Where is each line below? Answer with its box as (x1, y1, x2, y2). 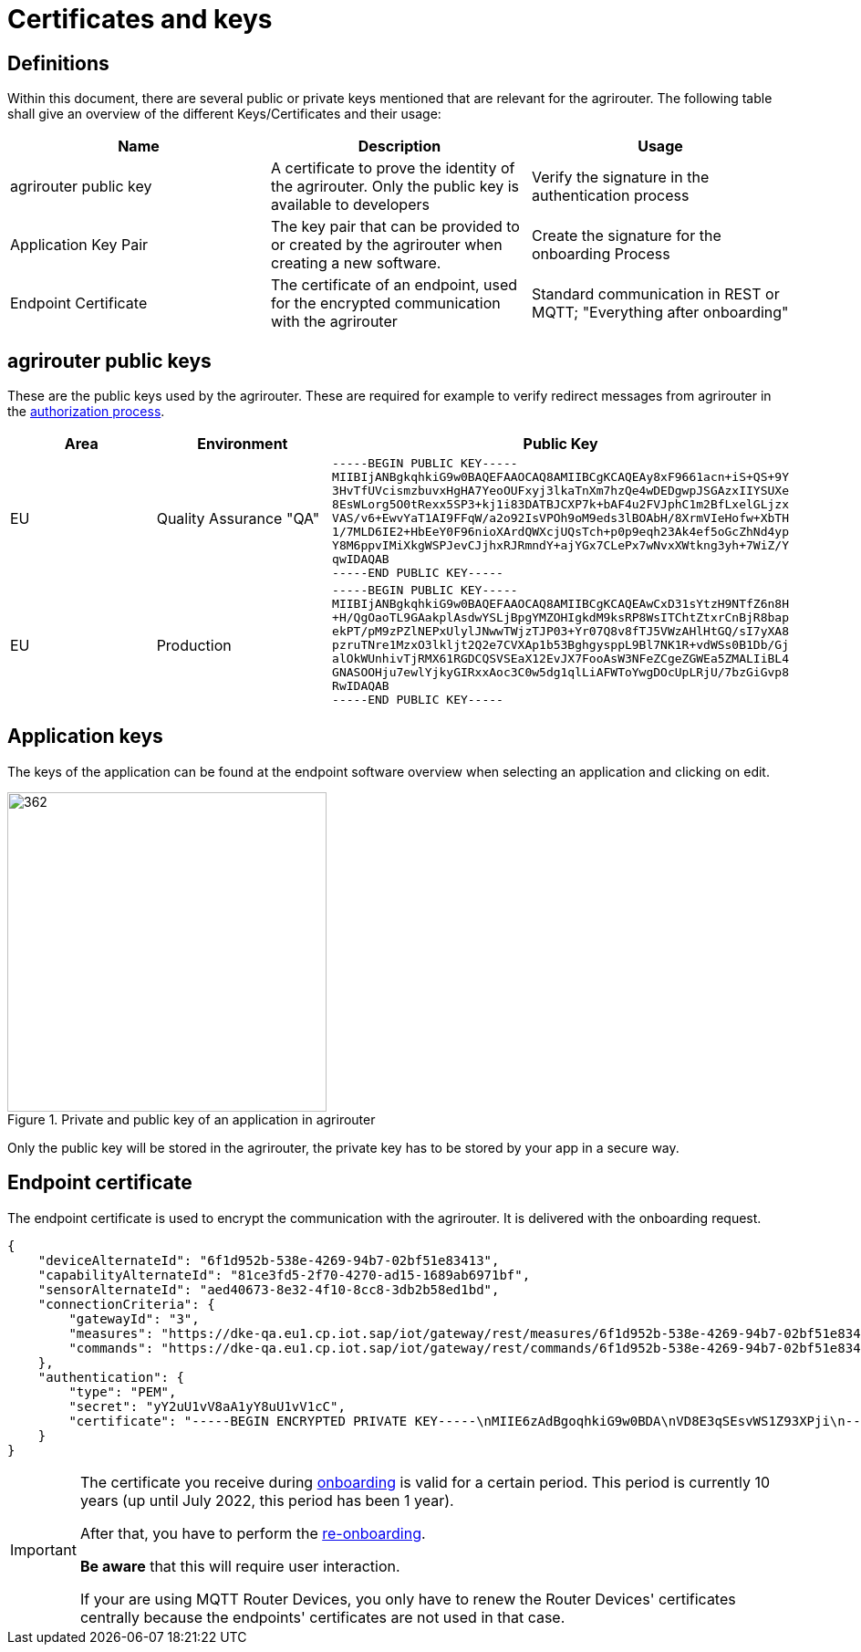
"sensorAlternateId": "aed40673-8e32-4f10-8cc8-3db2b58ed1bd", (37, 1281, 500, 1297)
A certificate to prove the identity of (270, 159, 515, 178)
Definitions (7, 51, 109, 75)
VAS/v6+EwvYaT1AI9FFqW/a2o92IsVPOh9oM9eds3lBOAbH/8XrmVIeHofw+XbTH (332, 511, 789, 526)
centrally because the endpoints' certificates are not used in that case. (79, 1607, 565, 1626)
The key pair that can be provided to (270, 217, 520, 236)
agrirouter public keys (7, 349, 212, 372)
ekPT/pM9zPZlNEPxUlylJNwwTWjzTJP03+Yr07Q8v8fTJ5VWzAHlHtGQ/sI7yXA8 (332, 624, 789, 639)
